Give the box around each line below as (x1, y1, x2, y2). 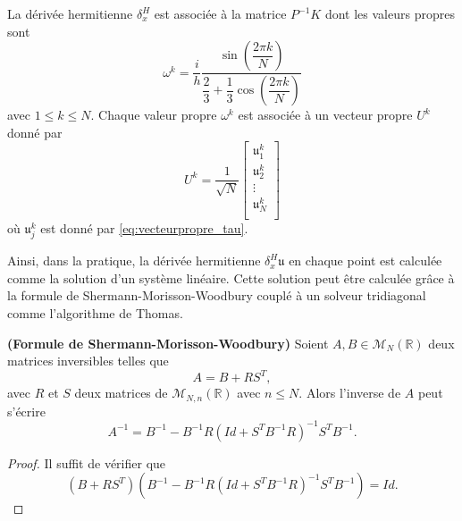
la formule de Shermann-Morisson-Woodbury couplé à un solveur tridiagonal (7, 286, 426, 305)
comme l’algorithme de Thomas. (7, 304, 183, 323)
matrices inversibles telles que (7, 351, 169, 370)
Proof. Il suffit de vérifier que (7, 453, 166, 472)
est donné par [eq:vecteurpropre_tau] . (40, 219, 248, 238)
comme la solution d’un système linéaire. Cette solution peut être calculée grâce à (7, 268, 455, 287)
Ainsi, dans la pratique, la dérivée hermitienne (7, 251, 261, 270)
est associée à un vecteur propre (238, 105, 413, 124)
